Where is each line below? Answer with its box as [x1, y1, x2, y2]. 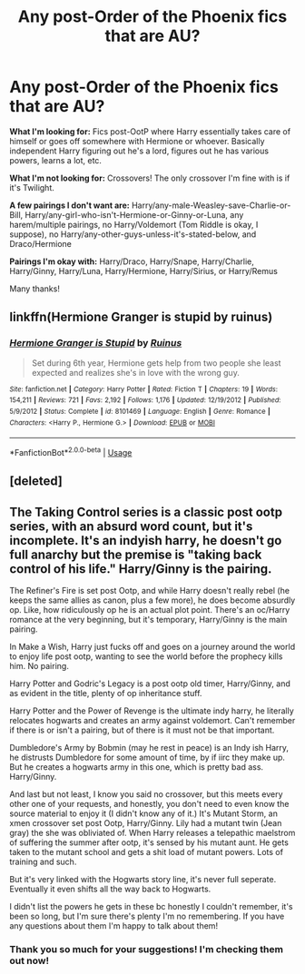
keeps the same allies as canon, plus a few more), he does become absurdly [9, 595, 296, 605]
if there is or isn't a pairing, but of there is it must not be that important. [9, 724, 275, 736]
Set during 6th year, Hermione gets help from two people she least [31, 357, 281, 369]
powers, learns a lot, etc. [9, 154, 103, 165]
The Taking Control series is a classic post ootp [9, 504, 283, 519]
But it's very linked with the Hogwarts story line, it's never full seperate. [9, 874, 277, 885]
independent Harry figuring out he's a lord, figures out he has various [9, 145, 270, 156]
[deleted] [9, 474, 64, 489]
